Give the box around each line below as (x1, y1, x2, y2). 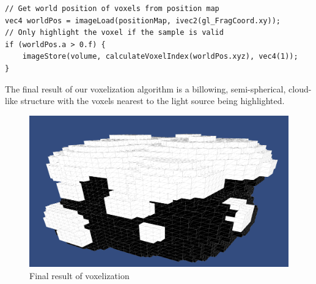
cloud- (288, 82, 312, 95)
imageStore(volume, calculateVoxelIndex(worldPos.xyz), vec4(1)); (22, 52, 298, 61)
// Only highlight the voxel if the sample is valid (5, 28, 224, 37)
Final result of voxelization (29, 269, 130, 282)
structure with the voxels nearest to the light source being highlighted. (20, 94, 285, 107)
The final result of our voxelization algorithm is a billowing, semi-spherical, (5, 82, 286, 95)
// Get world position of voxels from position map (5, 4, 219, 13)
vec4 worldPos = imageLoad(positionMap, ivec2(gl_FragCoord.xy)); (5, 16, 281, 25)
